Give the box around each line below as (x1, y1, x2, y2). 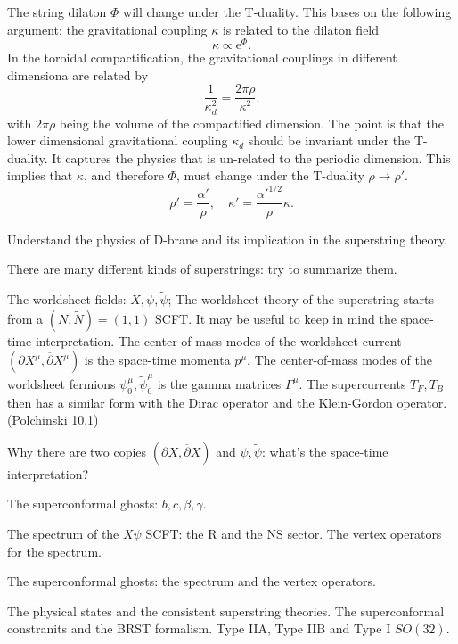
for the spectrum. (7, 541, 102, 560)
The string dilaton (7, 3, 107, 21)
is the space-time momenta (84, 351, 231, 369)
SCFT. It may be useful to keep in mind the (154, 309, 397, 327)
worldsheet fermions (7, 374, 116, 392)
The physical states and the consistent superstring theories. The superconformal (7, 601, 445, 620)
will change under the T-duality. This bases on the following (123, 3, 452, 21)
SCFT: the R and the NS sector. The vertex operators (145, 524, 442, 543)
